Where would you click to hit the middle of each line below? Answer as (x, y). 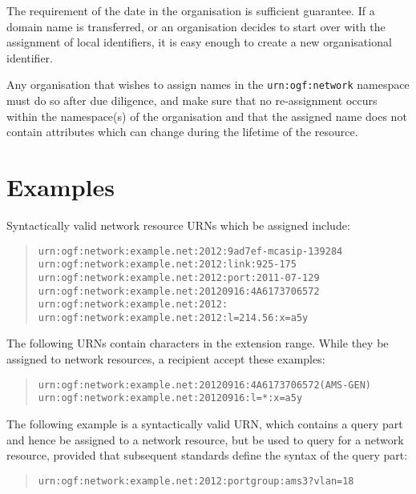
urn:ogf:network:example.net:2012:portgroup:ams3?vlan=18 (196, 481)
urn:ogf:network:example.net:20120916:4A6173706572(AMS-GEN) (205, 385)
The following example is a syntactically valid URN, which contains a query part (205, 423)
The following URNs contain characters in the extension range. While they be (198, 343)
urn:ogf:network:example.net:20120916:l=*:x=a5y (170, 398)
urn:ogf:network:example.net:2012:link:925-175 (167, 265)
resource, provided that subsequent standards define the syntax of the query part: (207, 455)
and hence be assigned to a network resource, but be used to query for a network (205, 439)
